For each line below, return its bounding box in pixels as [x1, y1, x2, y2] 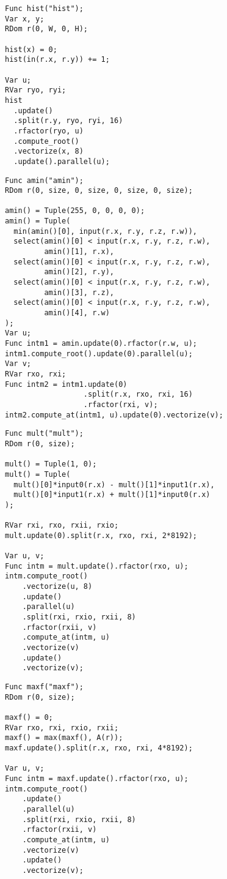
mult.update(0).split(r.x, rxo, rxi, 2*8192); [5, 531, 197, 540]
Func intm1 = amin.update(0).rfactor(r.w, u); [5, 339, 197, 348]
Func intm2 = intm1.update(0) [5, 380, 128, 389]
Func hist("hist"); [5, 4, 84, 13]
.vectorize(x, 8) [13, 147, 84, 156]
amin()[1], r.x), [44, 247, 114, 256]
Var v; [5, 359, 31, 368]
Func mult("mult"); [5, 429, 84, 438]
